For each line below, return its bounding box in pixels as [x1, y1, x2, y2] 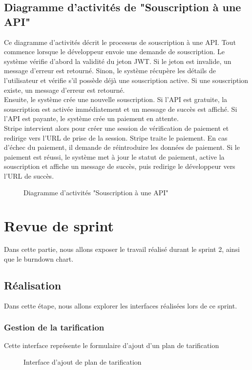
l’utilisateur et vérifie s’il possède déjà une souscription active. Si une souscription [4, 75, 249, 85]
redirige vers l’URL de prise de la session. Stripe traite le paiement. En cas [4, 132, 228, 143]
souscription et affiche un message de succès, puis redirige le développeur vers [4, 161, 235, 171]
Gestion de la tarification [4, 321, 105, 333]
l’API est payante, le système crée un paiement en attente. [4, 113, 179, 123]
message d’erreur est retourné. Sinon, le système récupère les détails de [4, 65, 216, 76]
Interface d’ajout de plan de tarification [23, 357, 142, 367]
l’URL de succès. [4, 170, 54, 181]
